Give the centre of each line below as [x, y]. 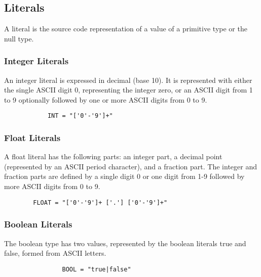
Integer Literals [36, 61]
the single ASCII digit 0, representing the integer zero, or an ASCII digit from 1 [128, 90]
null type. [19, 38]
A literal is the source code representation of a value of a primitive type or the [126, 29]
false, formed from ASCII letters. [55, 253]
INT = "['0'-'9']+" [80, 116]
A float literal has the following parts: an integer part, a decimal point [113, 156]
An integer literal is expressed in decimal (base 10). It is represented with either [128, 80]
